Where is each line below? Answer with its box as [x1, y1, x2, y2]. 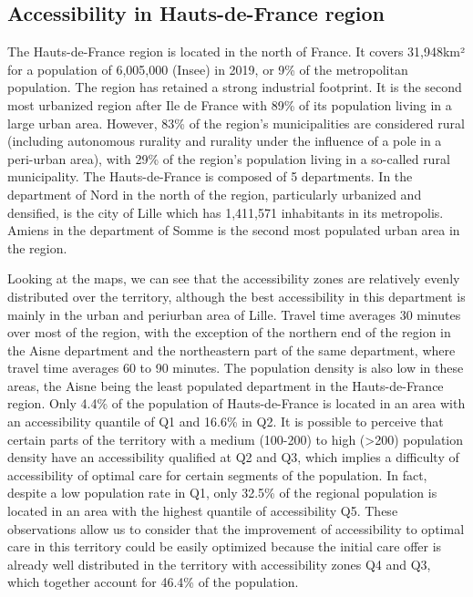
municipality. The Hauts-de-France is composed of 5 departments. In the [7, 167, 413, 186]
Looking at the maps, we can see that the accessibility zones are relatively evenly [7, 269, 460, 288]
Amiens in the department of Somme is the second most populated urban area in [7, 221, 460, 240]
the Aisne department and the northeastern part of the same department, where [7, 340, 456, 359]
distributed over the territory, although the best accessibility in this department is [7, 286, 466, 305]
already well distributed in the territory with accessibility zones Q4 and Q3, [7, 554, 431, 573]
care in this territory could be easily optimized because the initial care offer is [7, 537, 442, 556]
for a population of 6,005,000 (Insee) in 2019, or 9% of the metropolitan [7, 59, 408, 78]
